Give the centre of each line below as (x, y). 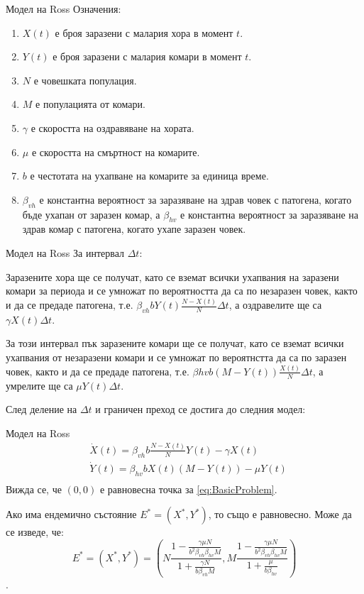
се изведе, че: (35, 532)
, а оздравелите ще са (275, 305)
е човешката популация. (85, 80)
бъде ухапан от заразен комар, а (91, 214)
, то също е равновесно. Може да (280, 514)
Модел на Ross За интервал (65, 252)
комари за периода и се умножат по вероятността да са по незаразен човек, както (182, 291)
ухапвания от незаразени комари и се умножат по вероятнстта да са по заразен (176, 357)
